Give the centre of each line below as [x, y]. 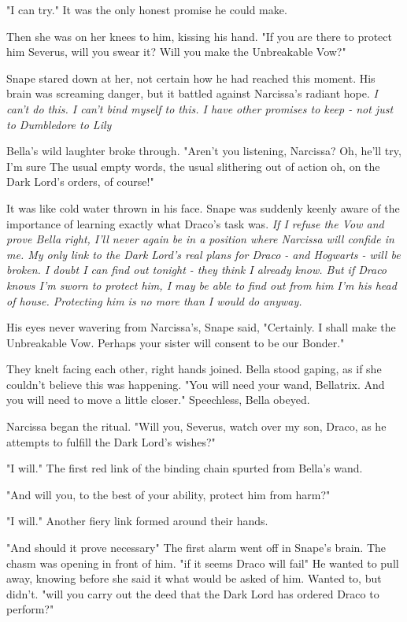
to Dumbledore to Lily [59, 124]
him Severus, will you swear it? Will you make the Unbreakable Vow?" [176, 52]
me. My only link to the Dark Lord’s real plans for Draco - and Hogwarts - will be [203, 254]
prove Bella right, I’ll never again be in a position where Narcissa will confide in [200, 239]
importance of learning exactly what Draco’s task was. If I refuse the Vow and [195, 223]
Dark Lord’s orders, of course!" [80, 181]
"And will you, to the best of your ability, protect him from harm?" [168, 494]
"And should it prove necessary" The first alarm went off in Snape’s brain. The [196, 548]
